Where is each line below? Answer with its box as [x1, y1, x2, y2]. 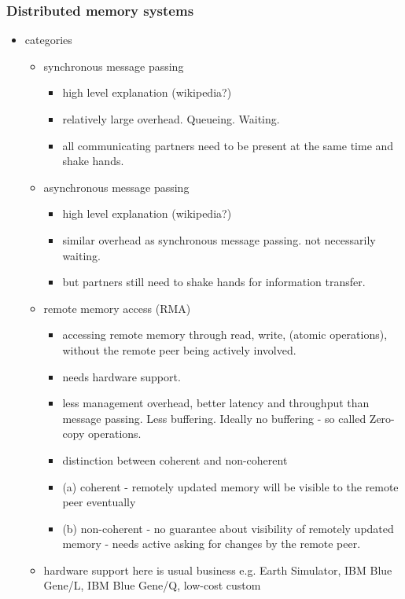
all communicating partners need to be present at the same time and [62, 137, 394, 153]
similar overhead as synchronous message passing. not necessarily [62, 231, 376, 248]
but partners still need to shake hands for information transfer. [62, 274, 366, 290]
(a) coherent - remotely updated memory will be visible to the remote [62, 478, 399, 494]
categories [24, 31, 72, 48]
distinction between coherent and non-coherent [62, 451, 288, 468]
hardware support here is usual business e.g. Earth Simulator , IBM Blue [43, 561, 392, 578]
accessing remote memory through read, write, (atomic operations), [62, 326, 388, 343]
